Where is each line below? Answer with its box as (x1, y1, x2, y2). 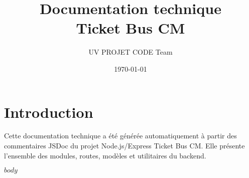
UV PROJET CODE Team (88, 47, 173, 57)
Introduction (4, 101, 93, 122)
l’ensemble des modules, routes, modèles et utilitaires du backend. (4, 150, 206, 160)
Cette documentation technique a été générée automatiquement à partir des (4, 130, 237, 141)
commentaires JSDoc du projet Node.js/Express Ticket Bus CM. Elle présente (4, 140, 245, 151)
